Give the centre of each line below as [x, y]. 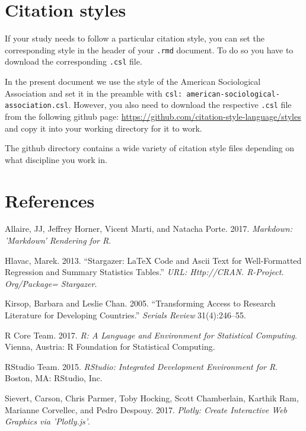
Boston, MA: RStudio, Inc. [54, 378]
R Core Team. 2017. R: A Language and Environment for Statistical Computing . [151, 335]
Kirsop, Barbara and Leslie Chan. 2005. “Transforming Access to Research [140, 303]
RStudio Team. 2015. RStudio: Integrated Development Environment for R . [141, 366]
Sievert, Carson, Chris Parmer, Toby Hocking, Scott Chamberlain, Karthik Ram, [152, 398]
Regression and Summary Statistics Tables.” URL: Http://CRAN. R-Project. [144, 272]
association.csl [37, 106]
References [50, 200]
